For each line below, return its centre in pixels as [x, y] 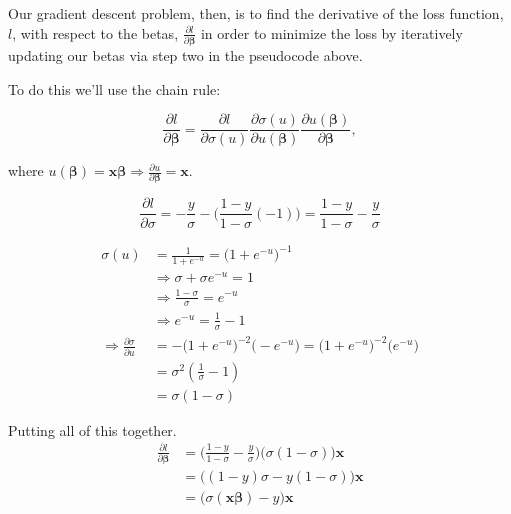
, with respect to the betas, [95, 32]
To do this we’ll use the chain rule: [114, 88]
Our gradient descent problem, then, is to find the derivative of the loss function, [256, 13]
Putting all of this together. [92, 429]
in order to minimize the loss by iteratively [331, 32]
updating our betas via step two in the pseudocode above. [185, 54]
